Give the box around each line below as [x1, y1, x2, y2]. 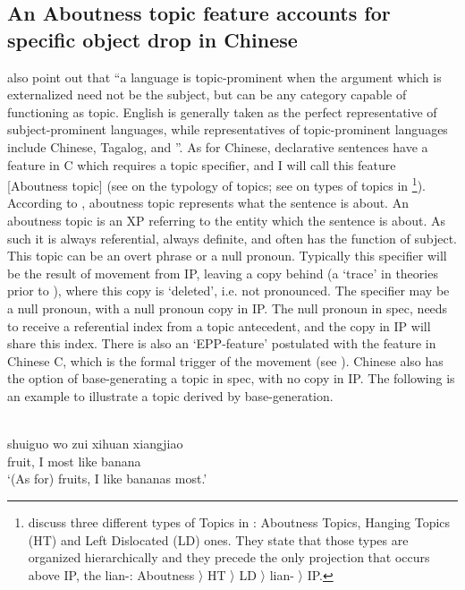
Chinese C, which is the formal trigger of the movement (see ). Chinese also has [7, 351, 444, 370]
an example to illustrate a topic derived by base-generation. [7, 386, 334, 405]
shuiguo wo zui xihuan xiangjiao [7, 434, 183, 453]
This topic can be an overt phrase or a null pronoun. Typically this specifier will [7, 246, 447, 265]
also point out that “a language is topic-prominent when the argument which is [7, 67, 442, 86]
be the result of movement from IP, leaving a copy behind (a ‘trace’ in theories [7, 263, 438, 282]
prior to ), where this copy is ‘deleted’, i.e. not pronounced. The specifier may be [7, 281, 450, 300]
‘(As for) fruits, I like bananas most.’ [7, 469, 207, 488]
